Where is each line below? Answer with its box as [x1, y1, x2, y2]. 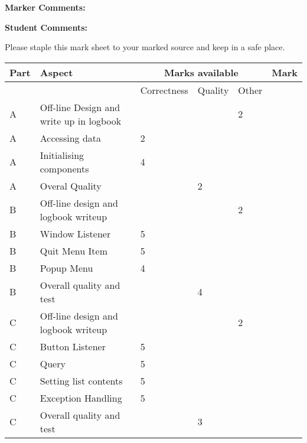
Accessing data [40, 131, 102, 145]
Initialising [40, 148, 84, 162]
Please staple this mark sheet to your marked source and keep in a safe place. [5, 41, 285, 53]
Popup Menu [40, 260, 93, 275]
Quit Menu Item [40, 243, 107, 258]
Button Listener [40, 339, 106, 353]
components [40, 161, 89, 175]
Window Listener [40, 226, 111, 240]
